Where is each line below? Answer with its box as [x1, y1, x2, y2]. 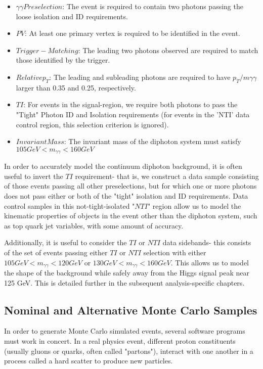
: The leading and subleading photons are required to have [49, 71, 231, 82]
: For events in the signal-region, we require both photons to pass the [23, 99, 238, 110]
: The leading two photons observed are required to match [78, 44, 258, 55]
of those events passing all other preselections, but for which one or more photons [4, 180, 257, 191]
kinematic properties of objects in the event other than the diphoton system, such [4, 210, 257, 221]
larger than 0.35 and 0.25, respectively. [16, 82, 136, 93]
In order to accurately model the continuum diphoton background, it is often [4, 161, 242, 171]
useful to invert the [4, 170, 63, 181]
